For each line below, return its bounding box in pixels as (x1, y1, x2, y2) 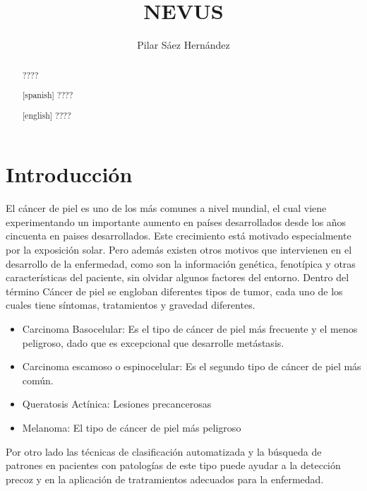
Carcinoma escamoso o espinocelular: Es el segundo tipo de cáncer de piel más (22, 359, 361, 374)
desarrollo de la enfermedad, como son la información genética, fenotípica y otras (6, 256, 356, 271)
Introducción (6, 160, 133, 189)
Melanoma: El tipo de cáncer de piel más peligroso (22, 420, 241, 434)
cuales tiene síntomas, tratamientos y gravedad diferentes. (6, 297, 255, 312)
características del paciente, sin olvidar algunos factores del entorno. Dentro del (6, 270, 349, 285)
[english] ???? (22, 109, 71, 121)
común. (22, 372, 54, 387)
